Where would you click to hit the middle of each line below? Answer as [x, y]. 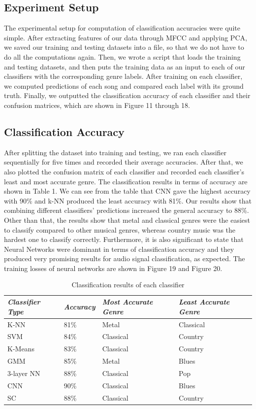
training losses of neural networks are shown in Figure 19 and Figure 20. [113, 268]
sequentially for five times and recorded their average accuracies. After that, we [124, 162]
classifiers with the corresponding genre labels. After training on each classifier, [123, 76]
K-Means [21, 349]
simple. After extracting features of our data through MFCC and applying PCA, [126, 37]
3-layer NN [24, 373]
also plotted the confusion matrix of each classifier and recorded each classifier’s [124, 171]
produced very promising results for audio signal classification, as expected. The [125, 258]
